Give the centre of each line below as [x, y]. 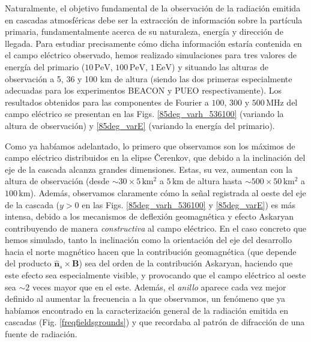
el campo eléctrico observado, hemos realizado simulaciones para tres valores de [151, 55]
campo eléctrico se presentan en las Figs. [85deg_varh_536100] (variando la [144, 114]
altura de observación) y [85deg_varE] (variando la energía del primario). [140, 125]
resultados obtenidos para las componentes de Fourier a [107, 102]
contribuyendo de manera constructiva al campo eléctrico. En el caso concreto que [156, 228]
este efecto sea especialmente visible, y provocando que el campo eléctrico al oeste [155, 275]
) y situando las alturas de [220, 66]
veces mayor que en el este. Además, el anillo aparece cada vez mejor [159, 286]
